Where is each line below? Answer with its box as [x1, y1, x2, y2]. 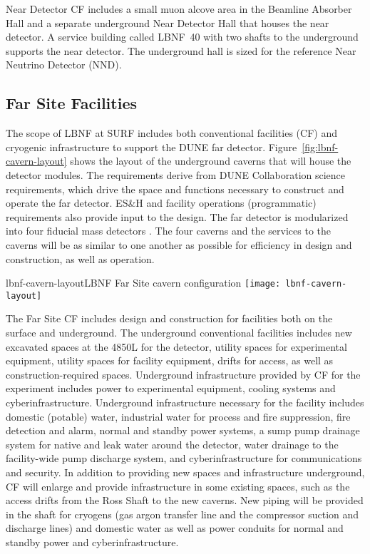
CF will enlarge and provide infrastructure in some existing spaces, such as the [6, 478, 350, 493]
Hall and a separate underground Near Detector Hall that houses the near [6, 15, 329, 30]
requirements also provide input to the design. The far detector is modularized [6, 209, 349, 224]
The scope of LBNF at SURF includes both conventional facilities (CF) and [6, 125, 337, 140]
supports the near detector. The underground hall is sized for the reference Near [6, 43, 356, 58]
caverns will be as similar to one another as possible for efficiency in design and [6, 237, 352, 252]
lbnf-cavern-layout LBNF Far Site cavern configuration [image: [6, 275, 281, 290]
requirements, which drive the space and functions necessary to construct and [6, 181, 344, 196]
